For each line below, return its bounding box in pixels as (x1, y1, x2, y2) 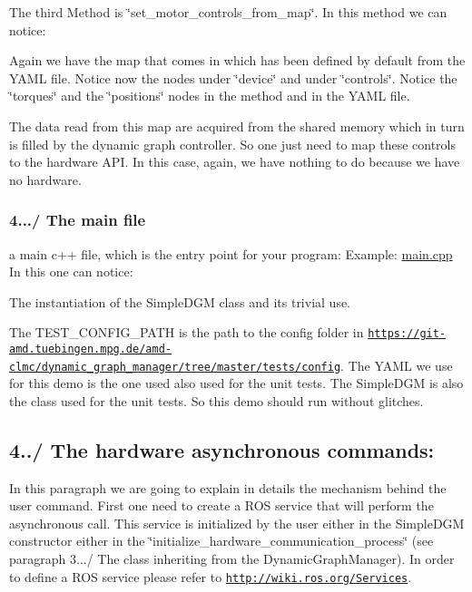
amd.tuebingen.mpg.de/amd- (9, 343, 172, 355)
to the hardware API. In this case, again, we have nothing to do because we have (9, 152, 460, 171)
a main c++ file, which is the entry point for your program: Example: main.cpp (9, 244, 453, 263)
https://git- (368, 327, 447, 341)
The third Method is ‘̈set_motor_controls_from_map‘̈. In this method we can (9, 3, 447, 21)
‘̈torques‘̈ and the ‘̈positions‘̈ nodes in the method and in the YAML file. (9, 86, 410, 105)
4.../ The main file (9, 209, 146, 231)
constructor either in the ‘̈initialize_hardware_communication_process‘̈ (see (9, 531, 434, 550)
